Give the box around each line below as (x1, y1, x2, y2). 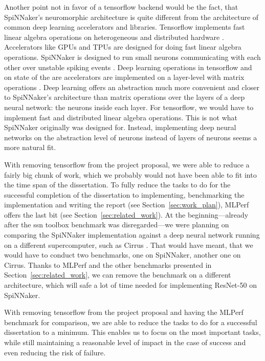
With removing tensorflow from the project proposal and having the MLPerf (4, 307, 244, 317)
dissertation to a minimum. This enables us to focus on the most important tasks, (4, 327, 261, 337)
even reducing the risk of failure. (4, 347, 106, 357)
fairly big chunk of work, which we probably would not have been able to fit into (4, 169, 257, 180)
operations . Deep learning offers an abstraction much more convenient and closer (4, 81, 259, 92)
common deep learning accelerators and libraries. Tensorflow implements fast (4, 22, 245, 32)
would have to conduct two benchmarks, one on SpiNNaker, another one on (4, 249, 241, 260)
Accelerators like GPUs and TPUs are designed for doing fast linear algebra (4, 41, 241, 52)
